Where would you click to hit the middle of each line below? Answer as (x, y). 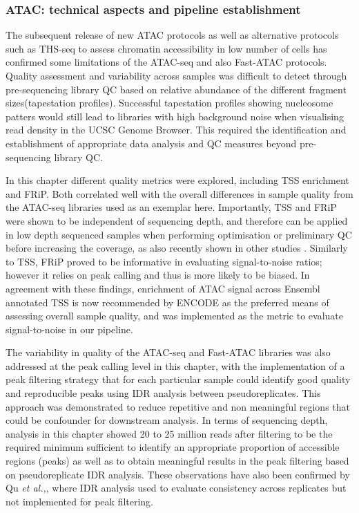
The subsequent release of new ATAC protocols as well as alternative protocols (172, 35)
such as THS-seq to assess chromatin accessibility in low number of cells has (166, 48)
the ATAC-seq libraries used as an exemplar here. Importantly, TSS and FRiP (171, 207)
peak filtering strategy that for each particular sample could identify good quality (178, 379)
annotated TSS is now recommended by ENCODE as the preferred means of (167, 302)
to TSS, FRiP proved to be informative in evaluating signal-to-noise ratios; (164, 261)
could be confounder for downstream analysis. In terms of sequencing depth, (167, 420)
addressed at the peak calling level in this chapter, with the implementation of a (175, 365)
